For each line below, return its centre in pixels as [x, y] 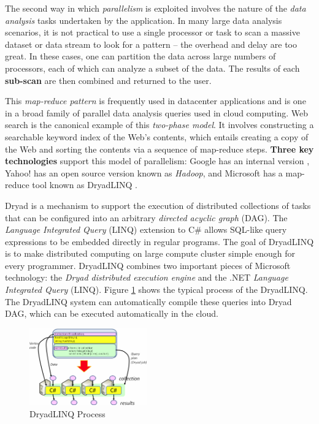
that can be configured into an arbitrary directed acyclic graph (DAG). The [146, 217]
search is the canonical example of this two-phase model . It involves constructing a [159, 125]
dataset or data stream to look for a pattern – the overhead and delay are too [151, 44]
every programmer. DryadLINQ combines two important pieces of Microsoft [148, 265]
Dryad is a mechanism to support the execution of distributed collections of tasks [158, 205]
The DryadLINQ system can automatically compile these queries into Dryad [148, 301]
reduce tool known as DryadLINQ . [71, 185]
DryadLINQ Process [67, 413]
